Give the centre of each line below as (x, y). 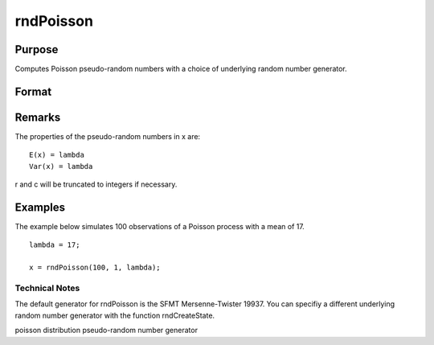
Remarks (38, 117)
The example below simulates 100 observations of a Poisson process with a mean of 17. (160, 227)
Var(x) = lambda (61, 166)
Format (33, 91)
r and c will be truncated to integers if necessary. (96, 184)
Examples (40, 207)
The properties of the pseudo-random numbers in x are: (108, 136)
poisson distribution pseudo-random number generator (106, 331)
